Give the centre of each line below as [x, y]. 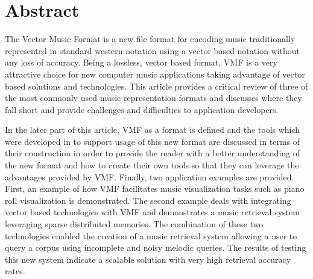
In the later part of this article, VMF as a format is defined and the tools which [153, 130]
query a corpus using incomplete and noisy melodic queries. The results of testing [156, 247]
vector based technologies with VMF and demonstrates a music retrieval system [152, 212]
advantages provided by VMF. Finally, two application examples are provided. [150, 176]
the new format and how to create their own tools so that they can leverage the [152, 165]
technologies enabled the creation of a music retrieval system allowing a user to [151, 235]
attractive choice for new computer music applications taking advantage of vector [155, 74]
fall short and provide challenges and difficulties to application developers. [142, 109]
